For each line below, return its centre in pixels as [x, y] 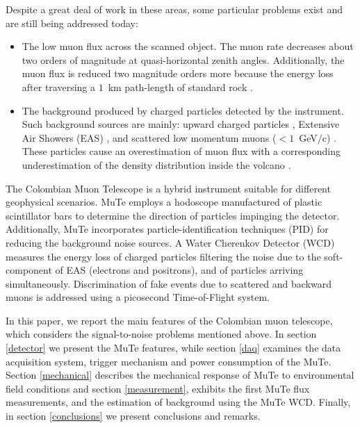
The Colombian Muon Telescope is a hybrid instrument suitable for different [168, 188]
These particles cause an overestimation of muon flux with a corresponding [181, 151]
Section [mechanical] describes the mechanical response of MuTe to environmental [180, 375]
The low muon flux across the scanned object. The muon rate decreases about [188, 46]
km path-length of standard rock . [180, 87]
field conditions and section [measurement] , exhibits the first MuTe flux [158, 388]
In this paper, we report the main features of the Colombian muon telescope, [169, 320]
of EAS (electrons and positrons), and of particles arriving [179, 270]
